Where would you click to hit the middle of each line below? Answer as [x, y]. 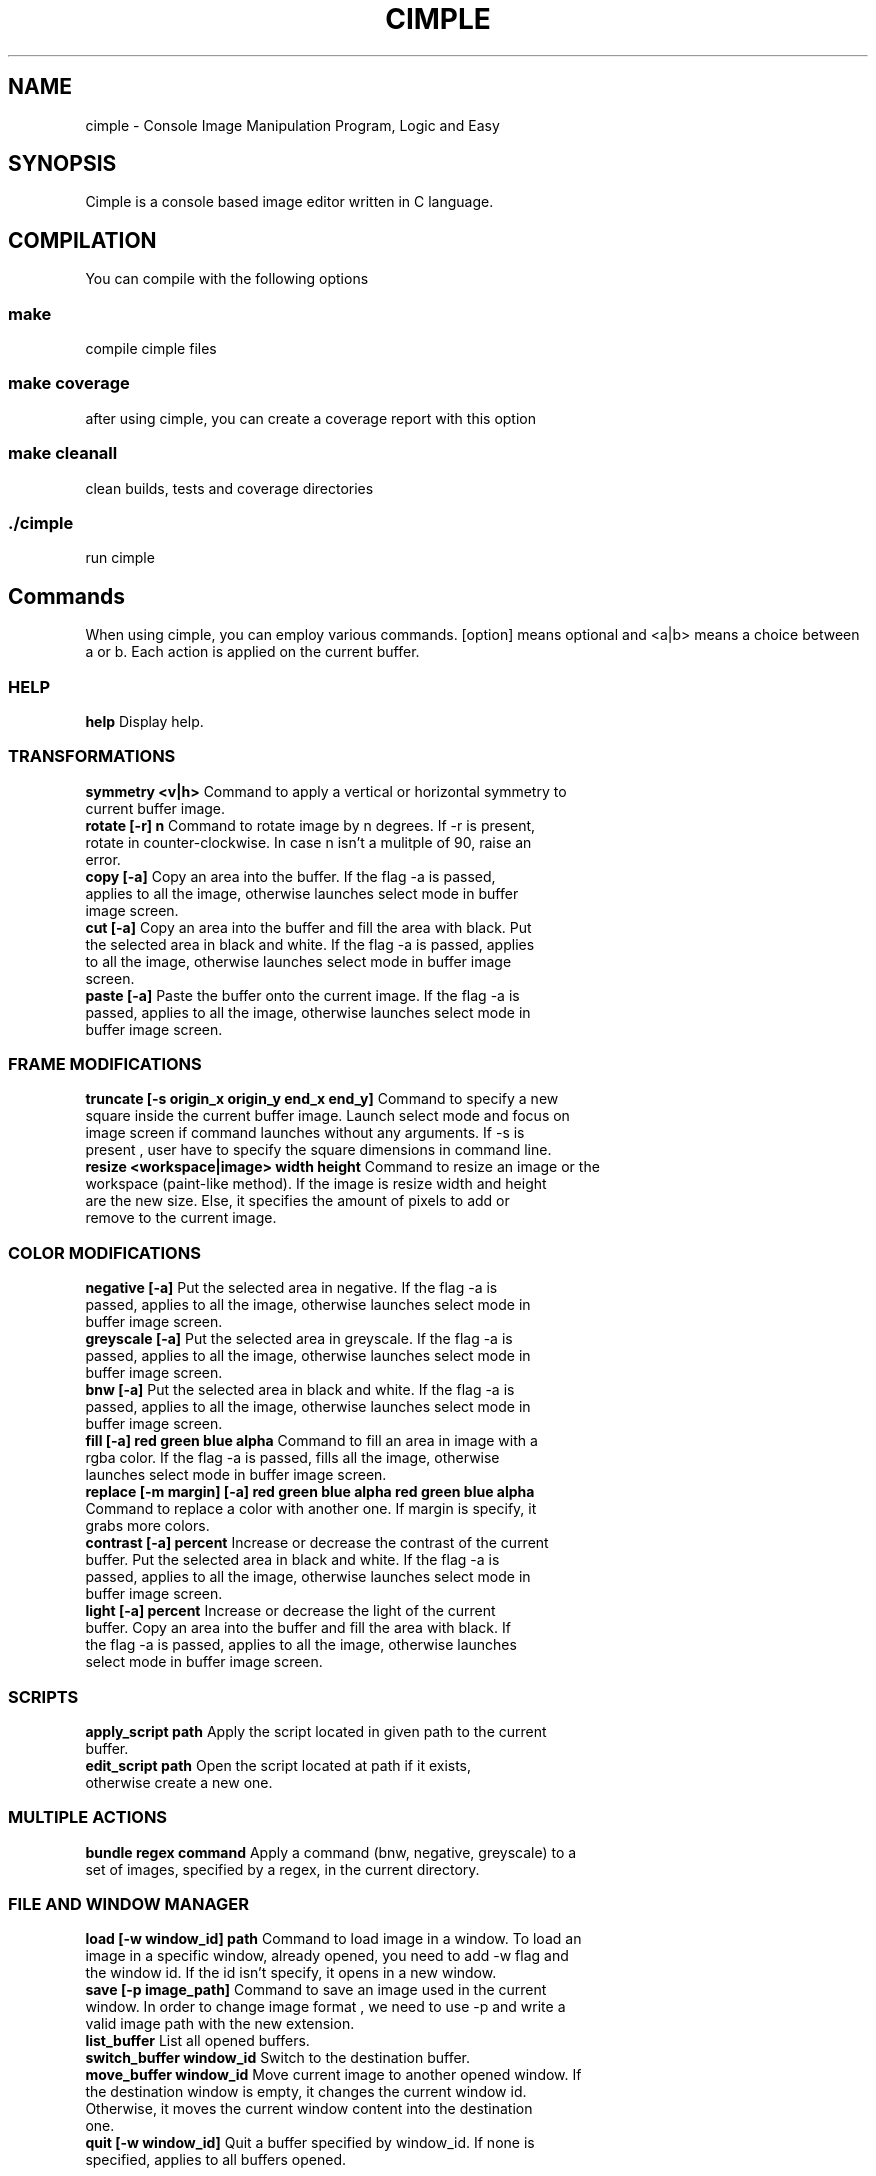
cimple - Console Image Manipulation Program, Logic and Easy [292, 125]
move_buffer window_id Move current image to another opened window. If [333, 2075]
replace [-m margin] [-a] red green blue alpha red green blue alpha [310, 1492]
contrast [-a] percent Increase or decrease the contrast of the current [317, 1543]
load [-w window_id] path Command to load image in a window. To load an [333, 1939]
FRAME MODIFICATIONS [105, 1064]
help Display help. [144, 721]
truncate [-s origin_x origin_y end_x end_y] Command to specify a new [322, 1099]
